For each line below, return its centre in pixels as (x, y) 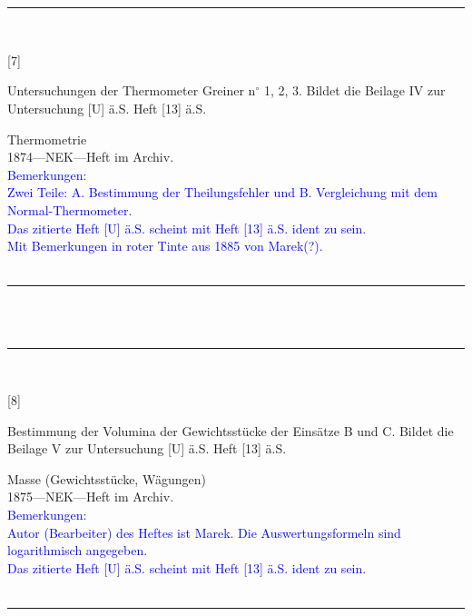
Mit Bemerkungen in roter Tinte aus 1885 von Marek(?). (165, 246)
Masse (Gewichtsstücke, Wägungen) (107, 478)
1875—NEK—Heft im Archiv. (91, 497)
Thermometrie (47, 139)
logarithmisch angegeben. (78, 550)
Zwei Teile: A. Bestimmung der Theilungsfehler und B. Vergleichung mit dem (222, 192)
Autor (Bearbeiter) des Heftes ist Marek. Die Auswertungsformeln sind (204, 532)
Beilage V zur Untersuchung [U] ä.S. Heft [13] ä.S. (147, 448)
